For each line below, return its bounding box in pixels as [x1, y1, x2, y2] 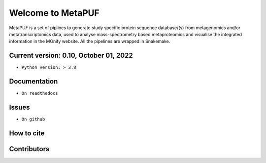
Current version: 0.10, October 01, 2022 [9, 51, 133, 60]
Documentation [9, 77, 58, 86]
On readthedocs [21, 90, 59, 96]
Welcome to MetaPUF [9, 7, 100, 18]
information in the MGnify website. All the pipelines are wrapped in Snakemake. [9, 39, 170, 44]
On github [21, 117, 45, 122]
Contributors [9, 145, 50, 153]
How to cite [9, 129, 45, 137]
